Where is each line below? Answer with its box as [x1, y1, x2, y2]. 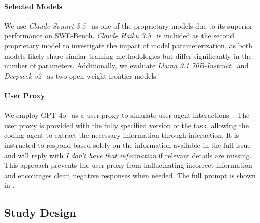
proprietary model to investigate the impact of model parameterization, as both [4, 40, 253, 51]
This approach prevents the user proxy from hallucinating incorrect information [4, 160, 252, 170]
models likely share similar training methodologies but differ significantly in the [4, 50, 252, 61]
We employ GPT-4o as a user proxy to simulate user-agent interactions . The [4, 110, 250, 120]
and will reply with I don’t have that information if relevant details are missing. [4, 150, 252, 160]
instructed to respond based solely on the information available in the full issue [4, 139, 251, 150]
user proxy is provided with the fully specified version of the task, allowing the [4, 119, 249, 130]
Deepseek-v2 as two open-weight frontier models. [4, 70, 158, 81]
